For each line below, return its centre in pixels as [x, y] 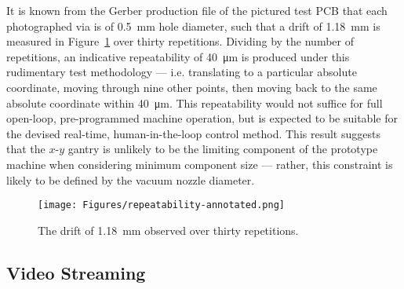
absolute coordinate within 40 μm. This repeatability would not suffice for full [195, 102]
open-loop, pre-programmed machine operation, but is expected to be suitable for [202, 118]
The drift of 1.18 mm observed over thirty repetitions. [168, 230]
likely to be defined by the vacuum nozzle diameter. [131, 179]
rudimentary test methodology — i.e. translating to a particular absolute [182, 72]
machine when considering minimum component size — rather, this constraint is [200, 164]
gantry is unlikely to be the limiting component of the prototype [223, 149]
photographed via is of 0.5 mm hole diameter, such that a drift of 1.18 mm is [193, 26]
